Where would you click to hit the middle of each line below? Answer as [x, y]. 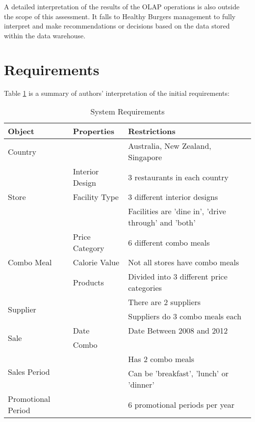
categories [145, 288]
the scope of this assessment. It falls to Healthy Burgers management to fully [120, 16]
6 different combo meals [169, 242]
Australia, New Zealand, [170, 146]
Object [21, 131]
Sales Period [29, 372]
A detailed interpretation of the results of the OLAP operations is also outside [122, 6]
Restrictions [152, 131]
